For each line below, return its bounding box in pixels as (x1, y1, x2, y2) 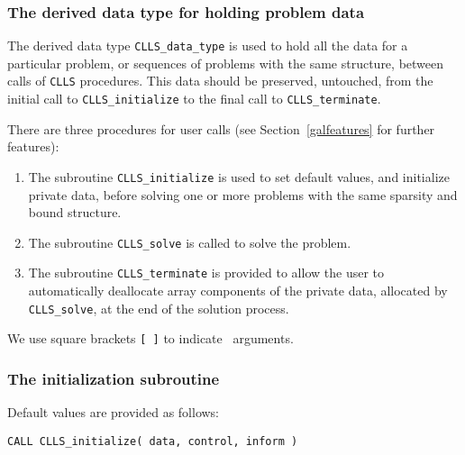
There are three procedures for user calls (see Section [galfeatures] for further (7, 119, 435, 138)
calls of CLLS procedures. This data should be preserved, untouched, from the (7, 71, 433, 90)
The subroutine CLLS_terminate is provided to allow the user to (28, 263, 385, 282)
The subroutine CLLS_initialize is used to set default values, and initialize (28, 167, 450, 186)
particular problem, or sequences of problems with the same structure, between (7, 53, 444, 72)
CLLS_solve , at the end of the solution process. (28, 298, 289, 317)
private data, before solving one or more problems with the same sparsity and (28, 185, 458, 204)
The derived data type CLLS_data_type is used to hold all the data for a (7, 36, 408, 55)
